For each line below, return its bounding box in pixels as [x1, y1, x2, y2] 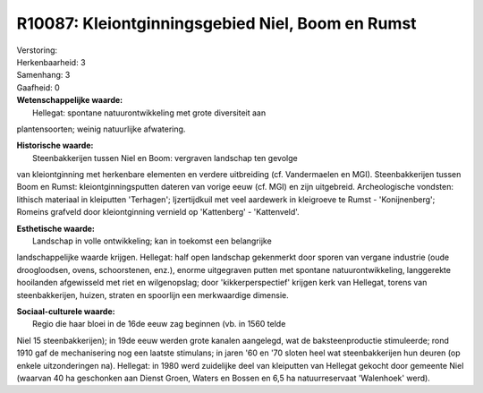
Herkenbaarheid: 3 [16, 56, 86, 67]
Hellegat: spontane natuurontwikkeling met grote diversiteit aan [32, 107, 267, 118]
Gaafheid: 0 [16, 81, 60, 93]
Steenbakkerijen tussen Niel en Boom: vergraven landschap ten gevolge [32, 152, 299, 163]
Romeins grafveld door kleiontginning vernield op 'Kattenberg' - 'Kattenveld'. [16, 207, 300, 218]
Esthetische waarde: [16, 223, 96, 234]
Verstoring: [16, 45, 58, 56]
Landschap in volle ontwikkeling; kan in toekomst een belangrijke [32, 235, 272, 246]
